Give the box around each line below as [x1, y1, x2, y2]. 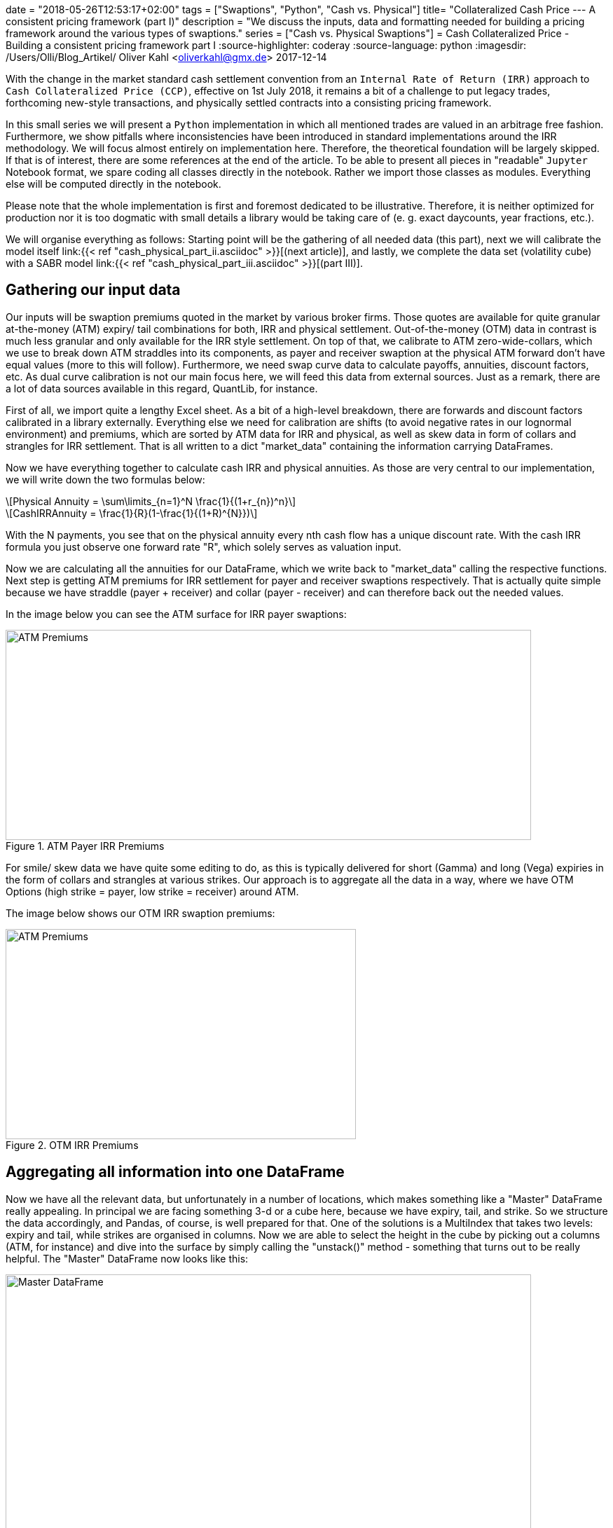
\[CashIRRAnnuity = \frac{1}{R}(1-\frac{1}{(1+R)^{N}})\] [6, 507, 258, 519]
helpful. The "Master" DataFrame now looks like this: [6, 1252, 249, 1265]
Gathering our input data [6, 281, 181, 299]
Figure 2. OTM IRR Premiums [6, 1138, 139, 1151]
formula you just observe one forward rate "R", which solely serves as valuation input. [6, 540, 401, 553]
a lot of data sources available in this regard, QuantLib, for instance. [6, 382, 318, 394]
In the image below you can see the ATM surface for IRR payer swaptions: [6, 607, 347, 620]
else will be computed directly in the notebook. [6, 178, 221, 190]
